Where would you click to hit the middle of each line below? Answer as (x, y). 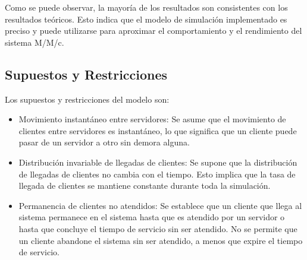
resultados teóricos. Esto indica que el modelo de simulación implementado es (146, 19)
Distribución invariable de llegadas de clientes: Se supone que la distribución (158, 162)
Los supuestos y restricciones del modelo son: (87, 99)
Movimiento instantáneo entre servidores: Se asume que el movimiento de (152, 119)
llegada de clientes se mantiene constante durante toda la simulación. (145, 186)
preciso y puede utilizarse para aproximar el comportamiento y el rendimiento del (153, 31)
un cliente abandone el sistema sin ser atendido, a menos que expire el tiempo (161, 240)
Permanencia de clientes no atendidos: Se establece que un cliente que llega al (160, 205)
